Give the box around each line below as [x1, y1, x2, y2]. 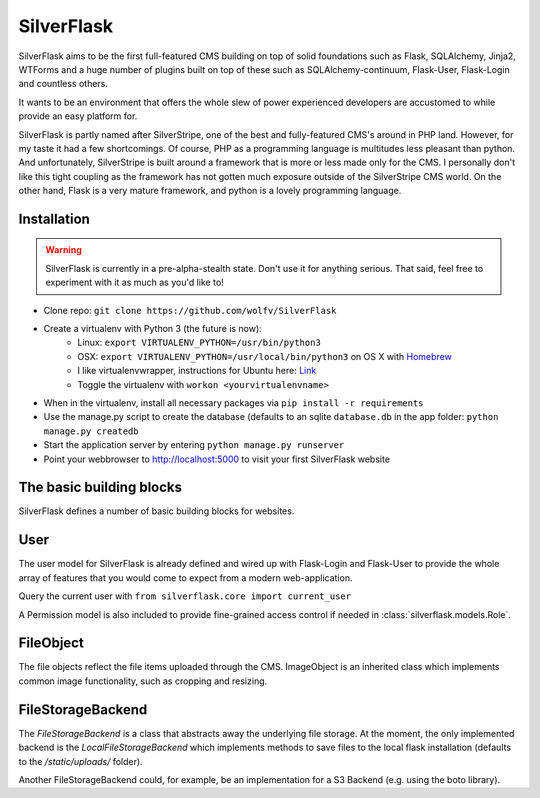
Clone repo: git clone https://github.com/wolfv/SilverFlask [43, 304, 337, 316]
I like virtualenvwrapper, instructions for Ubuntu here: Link [77, 365, 317, 377]
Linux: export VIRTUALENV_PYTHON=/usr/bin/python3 [77, 336, 322, 349]
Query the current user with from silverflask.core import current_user [18, 590, 352, 602]
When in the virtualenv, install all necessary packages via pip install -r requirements [43, 396, 424, 409]
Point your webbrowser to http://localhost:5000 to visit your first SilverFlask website [43, 453, 390, 465]
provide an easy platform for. [18, 110, 138, 122]
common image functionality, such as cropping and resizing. [18, 675, 268, 687]
